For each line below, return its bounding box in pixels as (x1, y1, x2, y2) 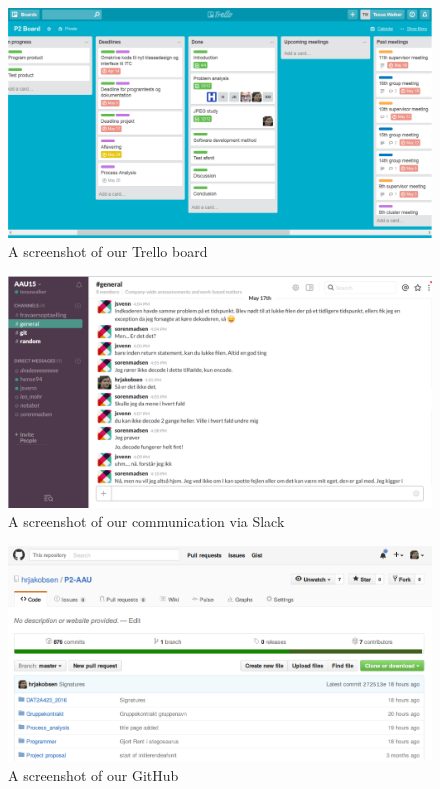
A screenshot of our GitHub (8, 764, 179, 785)
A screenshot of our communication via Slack (8, 511, 285, 532)
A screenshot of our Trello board (8, 241, 208, 262)
